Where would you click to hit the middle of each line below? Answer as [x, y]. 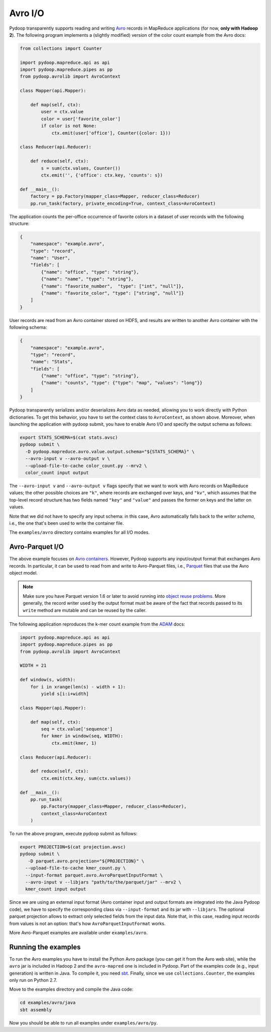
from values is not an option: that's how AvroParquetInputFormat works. [87, 923]
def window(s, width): [48, 680]
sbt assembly [36, 1010]
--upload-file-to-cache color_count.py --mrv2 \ [86, 466]
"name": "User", [50, 258]
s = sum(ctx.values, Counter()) [81, 168]
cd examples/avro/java [48, 1003]
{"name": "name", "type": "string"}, [87, 279]
